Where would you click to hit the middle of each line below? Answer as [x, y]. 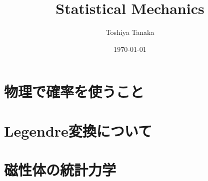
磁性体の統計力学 [60, 170]
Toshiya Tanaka [130, 32]
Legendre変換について [78, 130]
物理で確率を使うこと [74, 91]
